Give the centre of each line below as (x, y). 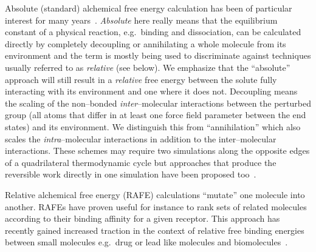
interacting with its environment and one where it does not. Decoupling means (151, 91)
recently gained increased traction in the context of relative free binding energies (155, 230)
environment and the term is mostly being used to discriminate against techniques (158, 55)
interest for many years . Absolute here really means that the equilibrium (141, 20)
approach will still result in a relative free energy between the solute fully (141, 79)
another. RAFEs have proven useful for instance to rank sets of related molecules (156, 206)
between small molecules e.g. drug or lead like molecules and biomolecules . (146, 242)
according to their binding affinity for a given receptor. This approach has (143, 218)
